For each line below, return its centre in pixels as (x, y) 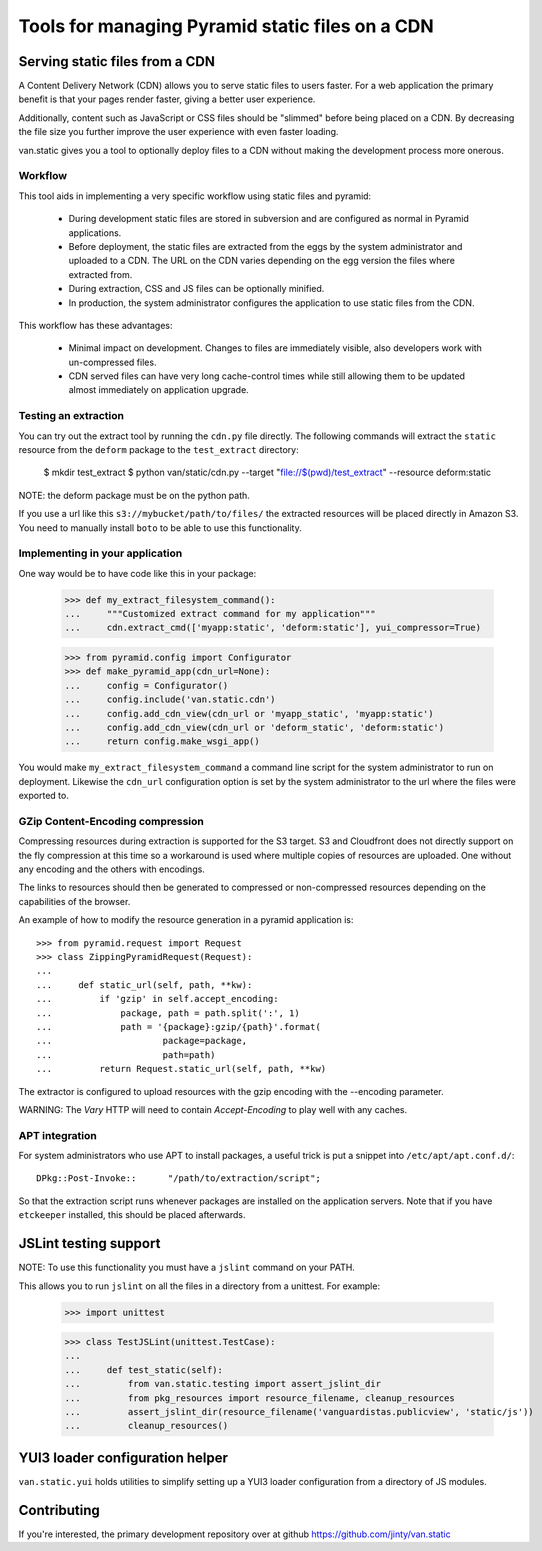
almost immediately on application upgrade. (158, 390)
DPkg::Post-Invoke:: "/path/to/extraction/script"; (179, 1178)
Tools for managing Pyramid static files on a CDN (226, 26)
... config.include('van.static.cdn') (170, 699)
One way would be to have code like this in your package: (137, 573)
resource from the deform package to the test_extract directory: (158, 449)
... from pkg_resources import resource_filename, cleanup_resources (259, 1398)
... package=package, (142, 1041)
